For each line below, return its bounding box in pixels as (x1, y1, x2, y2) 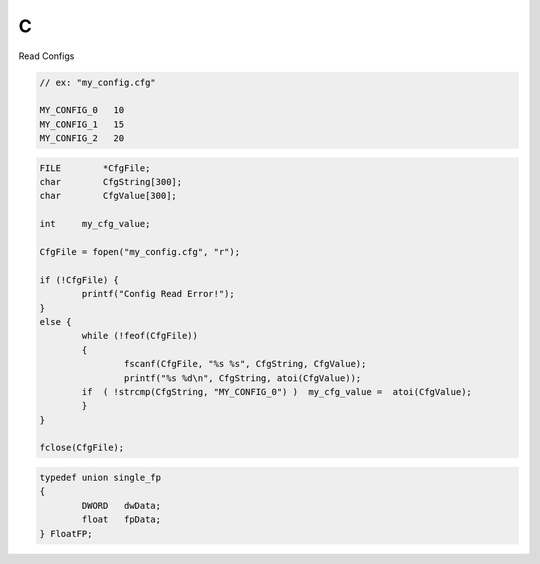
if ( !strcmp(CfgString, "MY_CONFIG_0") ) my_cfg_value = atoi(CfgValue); (81, 386, 472, 397)
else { (39, 316, 72, 327)
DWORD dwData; (81, 500, 162, 511)
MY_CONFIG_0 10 (39, 105, 125, 116)
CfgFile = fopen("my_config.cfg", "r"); (39, 246, 240, 258)
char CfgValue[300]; (39, 190, 177, 202)
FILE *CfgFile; (39, 162, 151, 174)
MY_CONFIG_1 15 (39, 118, 125, 130)
